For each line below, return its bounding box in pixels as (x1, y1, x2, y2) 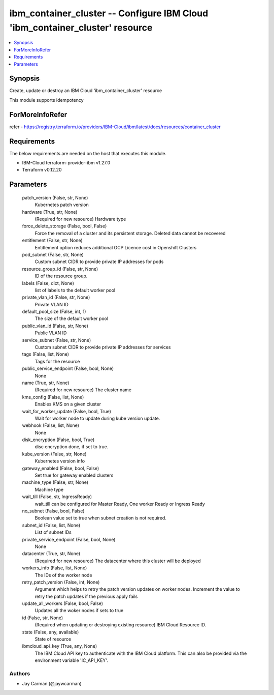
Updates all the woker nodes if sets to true (35, 607, 124, 614)
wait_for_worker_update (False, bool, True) (22, 408, 112, 414)
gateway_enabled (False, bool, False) (22, 465, 99, 471)
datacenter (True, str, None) (22, 551, 81, 557)
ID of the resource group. (35, 273, 88, 279)
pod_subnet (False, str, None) (22, 251, 84, 257)
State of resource (35, 636, 72, 642)
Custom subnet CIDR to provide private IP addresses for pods (35, 258, 164, 265)
